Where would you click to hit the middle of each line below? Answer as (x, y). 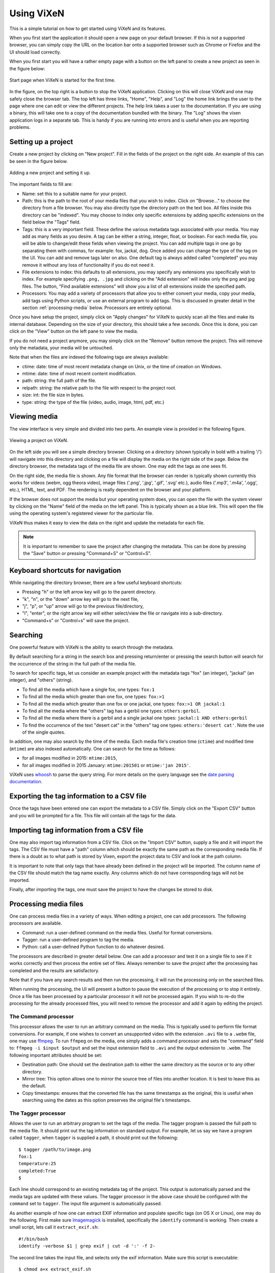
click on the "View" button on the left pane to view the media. (74, 331)
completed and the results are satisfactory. (54, 971)
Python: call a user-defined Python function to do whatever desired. (93, 947)
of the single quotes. (44, 732)
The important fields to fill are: (41, 184)
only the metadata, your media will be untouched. (61, 348)
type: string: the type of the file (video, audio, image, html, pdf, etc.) (93, 402)
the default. (34, 1086)
